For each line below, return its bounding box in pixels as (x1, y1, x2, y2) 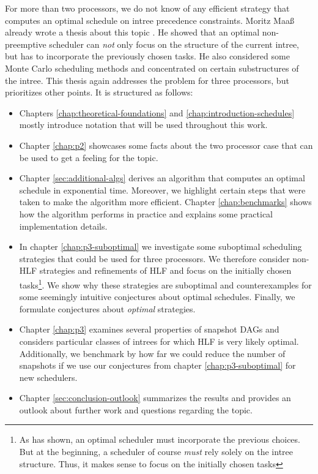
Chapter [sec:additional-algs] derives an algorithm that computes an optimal (19, 171, 305, 184)
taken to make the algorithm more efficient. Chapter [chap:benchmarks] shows (19, 195, 312, 208)
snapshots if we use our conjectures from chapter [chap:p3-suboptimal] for (19, 359, 296, 372)
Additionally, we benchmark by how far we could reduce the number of (19, 347, 286, 359)
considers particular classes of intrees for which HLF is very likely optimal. (19, 334, 299, 347)
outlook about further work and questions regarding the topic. (19, 403, 253, 416)
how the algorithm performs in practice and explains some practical (19, 207, 273, 220)
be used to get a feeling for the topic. (19, 151, 158, 164)
